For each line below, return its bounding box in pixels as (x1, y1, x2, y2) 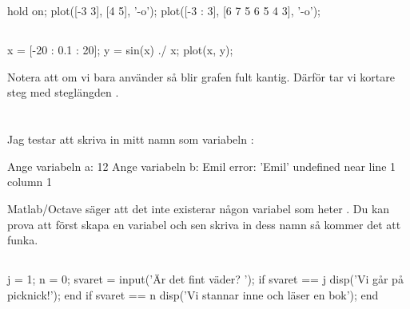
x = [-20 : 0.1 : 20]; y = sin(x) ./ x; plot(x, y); (7, 42, 233, 58)
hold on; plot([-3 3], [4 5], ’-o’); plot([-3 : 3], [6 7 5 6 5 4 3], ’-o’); (7, 2, 321, 19)
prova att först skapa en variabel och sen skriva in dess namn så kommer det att (7, 216, 401, 232)
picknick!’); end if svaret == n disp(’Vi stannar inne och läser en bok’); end (7, 286, 379, 303)
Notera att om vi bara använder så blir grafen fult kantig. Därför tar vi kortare (7, 68, 395, 85)
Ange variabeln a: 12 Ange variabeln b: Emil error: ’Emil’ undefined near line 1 (7, 157, 396, 174)
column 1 (7, 173, 52, 190)
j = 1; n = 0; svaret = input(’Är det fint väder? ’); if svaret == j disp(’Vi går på (7, 271, 404, 287)
